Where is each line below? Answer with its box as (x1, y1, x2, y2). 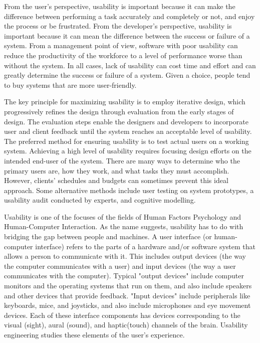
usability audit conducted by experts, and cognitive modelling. (4, 195, 196, 205)
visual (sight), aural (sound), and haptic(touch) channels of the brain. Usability (4, 319, 248, 330)
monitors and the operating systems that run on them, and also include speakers (4, 280, 252, 291)
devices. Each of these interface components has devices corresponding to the (4, 309, 240, 320)
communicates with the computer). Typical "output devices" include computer (4, 270, 244, 281)
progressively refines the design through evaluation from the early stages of (4, 106, 234, 116)
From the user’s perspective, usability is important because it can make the (4, 1, 235, 11)
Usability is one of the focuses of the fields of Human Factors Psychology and (4, 211, 241, 222)
